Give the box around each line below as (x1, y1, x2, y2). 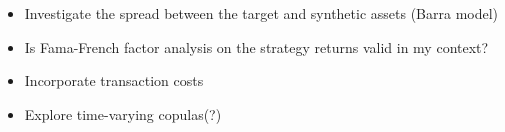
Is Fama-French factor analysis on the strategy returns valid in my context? (24, 36, 489, 57)
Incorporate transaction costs (24, 70, 204, 91)
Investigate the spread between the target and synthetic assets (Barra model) (24, 3, 499, 23)
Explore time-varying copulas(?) (24, 103, 222, 124)
